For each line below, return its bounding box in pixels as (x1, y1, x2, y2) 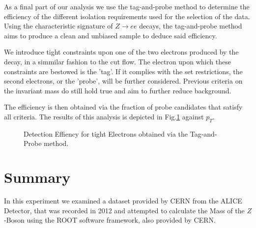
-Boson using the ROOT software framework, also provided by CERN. (4, 215, 216, 225)
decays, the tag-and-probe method (139, 21, 242, 31)
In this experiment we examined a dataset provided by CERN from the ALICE (4, 196, 242, 206)
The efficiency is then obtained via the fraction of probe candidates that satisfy (4, 102, 243, 112)
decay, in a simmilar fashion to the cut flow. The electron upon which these (4, 56, 231, 66)
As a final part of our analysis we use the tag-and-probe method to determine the (4, 1, 250, 11)
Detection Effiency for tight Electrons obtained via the (24, 128, 188, 139)
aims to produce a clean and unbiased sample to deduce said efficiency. (4, 30, 217, 40)
